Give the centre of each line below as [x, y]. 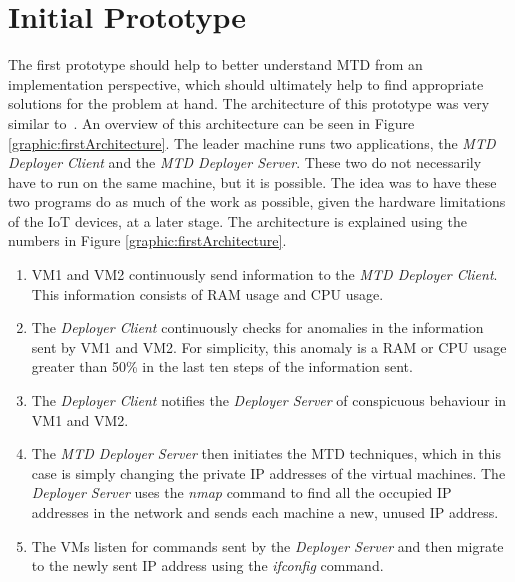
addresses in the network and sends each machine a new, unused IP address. [265, 512]
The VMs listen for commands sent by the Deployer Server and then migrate [267, 545]
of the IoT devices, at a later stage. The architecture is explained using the [237, 220]
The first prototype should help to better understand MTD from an [215, 64]
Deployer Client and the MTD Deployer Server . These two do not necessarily [245, 162]
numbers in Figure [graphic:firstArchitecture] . [147, 240]
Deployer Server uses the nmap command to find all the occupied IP [241, 492]
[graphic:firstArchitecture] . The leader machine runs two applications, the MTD [252, 142]
